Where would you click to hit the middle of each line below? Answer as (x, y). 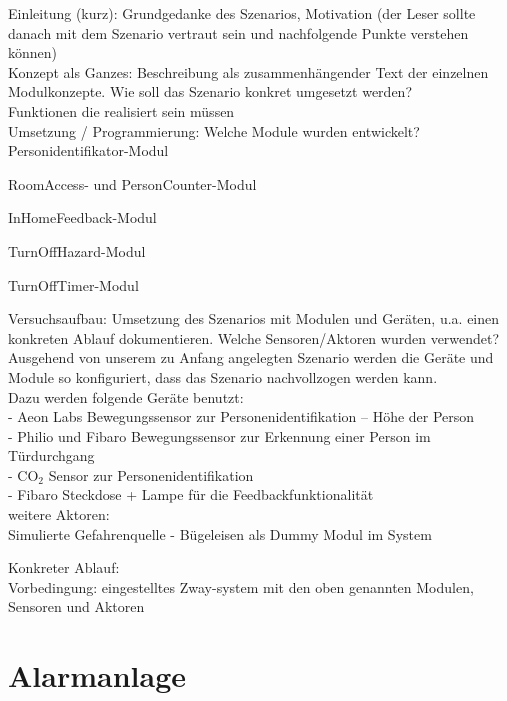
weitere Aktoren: (59, 514)
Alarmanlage (97, 675)
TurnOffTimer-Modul (73, 284)
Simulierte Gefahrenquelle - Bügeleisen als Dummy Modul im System (220, 533)
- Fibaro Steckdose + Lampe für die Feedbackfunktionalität (191, 494)
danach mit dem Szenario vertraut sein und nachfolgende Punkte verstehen (238, 32)
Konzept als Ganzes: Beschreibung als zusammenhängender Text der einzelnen (248, 71)
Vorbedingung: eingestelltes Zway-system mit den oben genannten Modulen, (241, 586)
